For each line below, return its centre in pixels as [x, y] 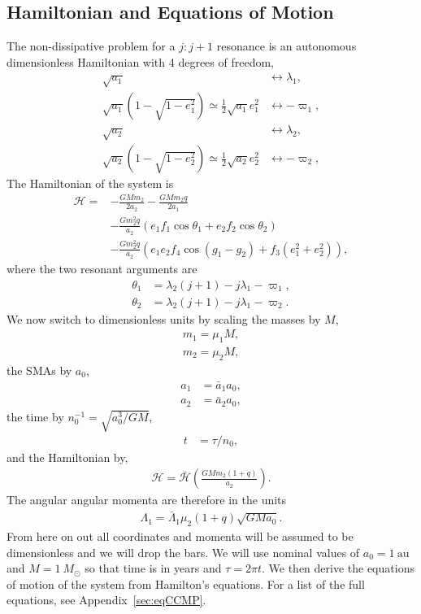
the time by [35, 416]
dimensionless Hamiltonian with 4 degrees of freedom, [140, 61]
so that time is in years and [153, 568]
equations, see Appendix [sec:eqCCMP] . [106, 600]
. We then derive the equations [338, 568]
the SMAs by [39, 370]
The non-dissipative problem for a [91, 46]
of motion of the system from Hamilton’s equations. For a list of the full [186, 584]
